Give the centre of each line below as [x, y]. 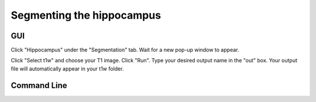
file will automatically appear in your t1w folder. [67, 68]
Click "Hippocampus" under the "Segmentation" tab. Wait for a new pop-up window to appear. [125, 50]
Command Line [39, 85]
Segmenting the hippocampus [86, 15]
